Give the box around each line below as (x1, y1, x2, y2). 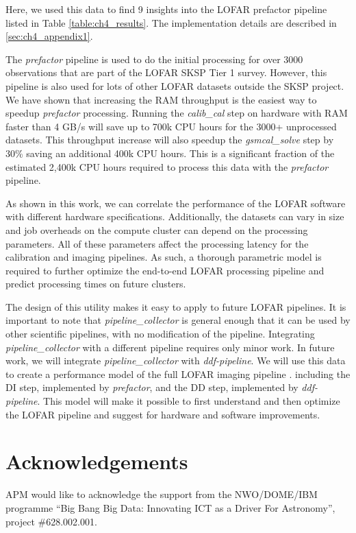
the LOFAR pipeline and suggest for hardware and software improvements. (5, 407, 320, 421)
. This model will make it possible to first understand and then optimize (37, 394, 340, 408)
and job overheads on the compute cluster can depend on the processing (5, 222, 308, 237)
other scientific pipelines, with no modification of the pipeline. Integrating (5, 327, 315, 341)
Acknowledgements (5, 447, 188, 475)
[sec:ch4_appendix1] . (5, 29, 93, 43)
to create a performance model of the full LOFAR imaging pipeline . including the (5, 366, 351, 381)
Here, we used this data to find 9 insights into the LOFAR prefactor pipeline (5, 2, 327, 16)
